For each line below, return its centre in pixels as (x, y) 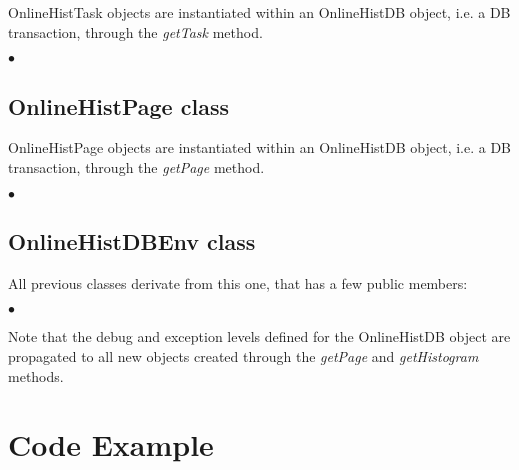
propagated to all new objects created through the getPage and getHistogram (243, 355)
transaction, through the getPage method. (136, 166)
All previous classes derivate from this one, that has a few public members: (238, 282)
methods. (36, 375)
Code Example (111, 444)
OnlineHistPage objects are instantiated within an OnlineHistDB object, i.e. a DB (260, 147)
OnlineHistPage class (118, 105)
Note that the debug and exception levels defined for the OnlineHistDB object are (259, 336)
